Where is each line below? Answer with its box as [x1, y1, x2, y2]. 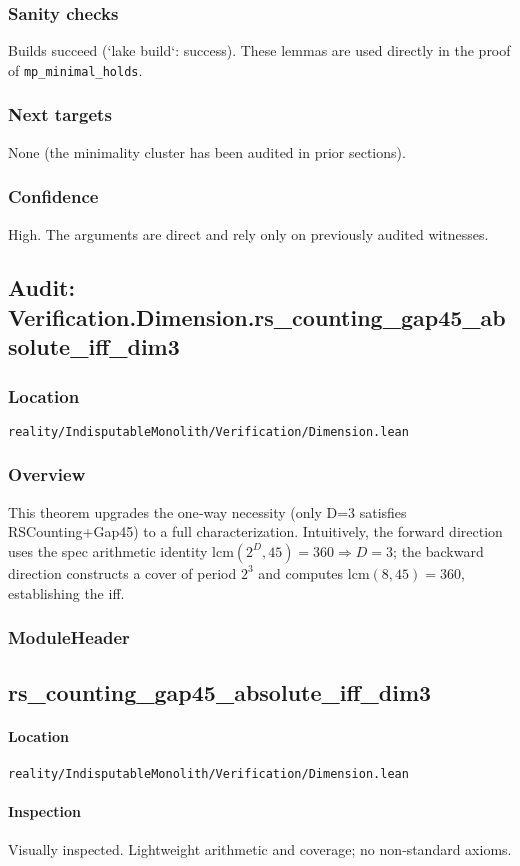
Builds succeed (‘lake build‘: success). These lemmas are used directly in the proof [8, 40, 511, 61]
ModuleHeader [8, 625, 130, 650]
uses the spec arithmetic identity [8, 540, 208, 561]
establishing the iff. [8, 582, 125, 603]
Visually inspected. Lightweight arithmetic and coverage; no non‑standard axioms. [8, 839, 512, 859]
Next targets [8, 102, 112, 127]
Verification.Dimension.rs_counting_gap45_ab [8, 301, 506, 332]
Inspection [8, 800, 82, 821]
